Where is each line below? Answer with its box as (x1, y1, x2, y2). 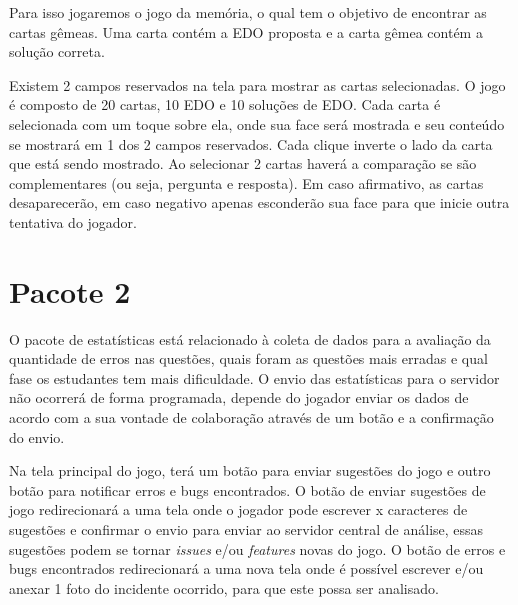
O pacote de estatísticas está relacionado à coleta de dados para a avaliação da (9, 328, 491, 349)
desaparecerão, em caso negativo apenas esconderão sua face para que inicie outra (9, 192, 510, 213)
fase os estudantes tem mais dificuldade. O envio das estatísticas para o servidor (9, 367, 500, 388)
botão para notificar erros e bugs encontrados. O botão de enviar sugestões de (9, 479, 486, 500)
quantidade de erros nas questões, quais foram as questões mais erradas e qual (9, 348, 488, 369)
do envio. (9, 426, 65, 447)
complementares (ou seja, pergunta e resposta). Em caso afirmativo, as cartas (9, 172, 484, 193)
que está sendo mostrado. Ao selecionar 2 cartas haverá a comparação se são (9, 153, 477, 174)
